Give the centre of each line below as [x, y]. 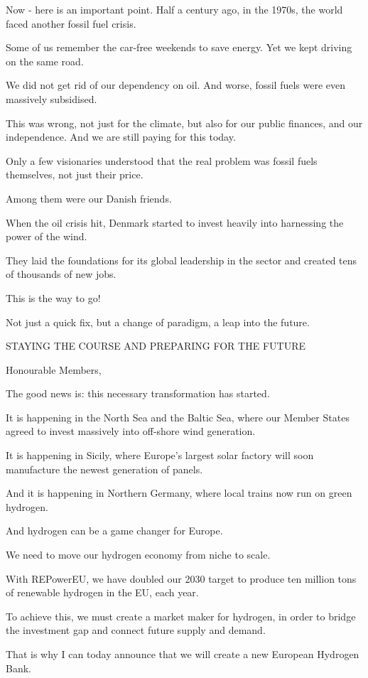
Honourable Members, [54, 369]
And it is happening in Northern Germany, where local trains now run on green [179, 493]
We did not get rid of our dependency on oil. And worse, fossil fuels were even [176, 85]
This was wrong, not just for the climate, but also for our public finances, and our [184, 123]
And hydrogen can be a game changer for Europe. [114, 531]
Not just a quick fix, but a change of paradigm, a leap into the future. [158, 322]
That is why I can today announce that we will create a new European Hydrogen [183, 654]
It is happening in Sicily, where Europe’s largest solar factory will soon [160, 455]
